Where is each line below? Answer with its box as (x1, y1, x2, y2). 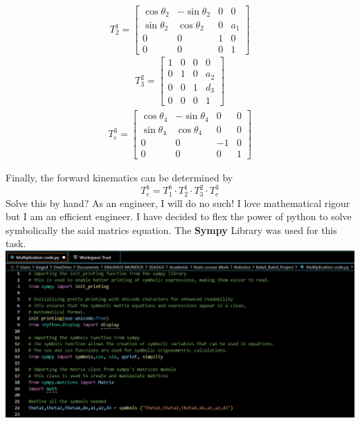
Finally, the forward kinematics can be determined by (6, 170, 233, 185)
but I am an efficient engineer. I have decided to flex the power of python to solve (6, 209, 352, 224)
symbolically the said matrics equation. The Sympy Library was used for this (6, 222, 337, 237)
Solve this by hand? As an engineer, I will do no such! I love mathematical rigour (6, 195, 350, 210)
